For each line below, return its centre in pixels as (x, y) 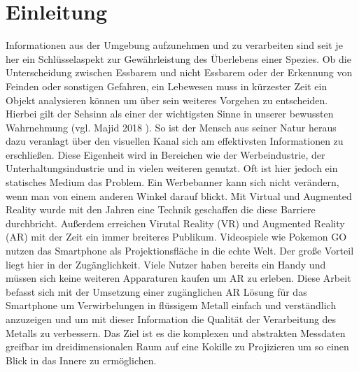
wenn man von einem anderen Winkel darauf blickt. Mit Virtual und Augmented (179, 195)
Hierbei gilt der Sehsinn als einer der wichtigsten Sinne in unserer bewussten (170, 114)
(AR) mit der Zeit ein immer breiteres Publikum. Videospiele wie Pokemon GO (176, 237)
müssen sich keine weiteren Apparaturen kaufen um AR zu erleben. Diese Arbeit (178, 278)
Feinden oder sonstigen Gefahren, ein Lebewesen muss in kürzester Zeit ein (167, 86)
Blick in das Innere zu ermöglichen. (81, 360)
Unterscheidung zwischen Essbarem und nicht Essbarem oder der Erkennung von (179, 72)
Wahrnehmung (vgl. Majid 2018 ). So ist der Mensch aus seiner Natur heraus (171, 127)
